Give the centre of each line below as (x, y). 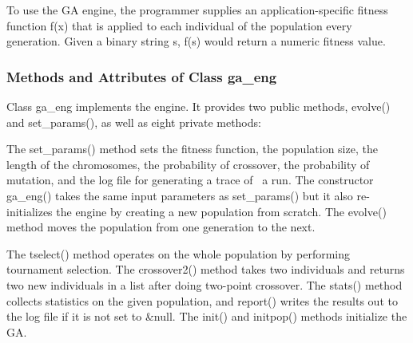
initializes (30, 211)
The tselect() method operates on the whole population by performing (179, 253)
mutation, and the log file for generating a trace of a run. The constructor (190, 180)
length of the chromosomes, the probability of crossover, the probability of (188, 164)
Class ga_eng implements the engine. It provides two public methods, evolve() (199, 106)
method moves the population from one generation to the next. (161, 227)
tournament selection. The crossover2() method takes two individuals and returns (206, 269)
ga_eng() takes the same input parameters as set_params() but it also (180, 195)
